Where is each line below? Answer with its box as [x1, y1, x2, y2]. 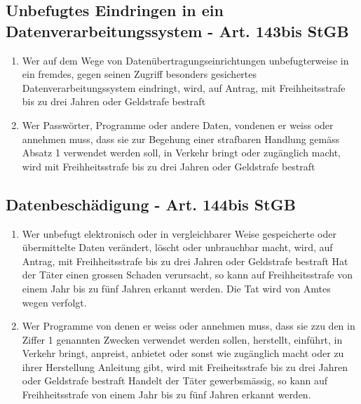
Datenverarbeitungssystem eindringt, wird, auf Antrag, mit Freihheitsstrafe [22, 80, 346, 95]
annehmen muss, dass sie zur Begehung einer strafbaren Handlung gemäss [22, 131, 340, 146]
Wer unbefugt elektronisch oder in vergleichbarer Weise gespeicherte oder [22, 226, 336, 241]
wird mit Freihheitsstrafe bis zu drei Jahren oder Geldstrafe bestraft [22, 159, 315, 173]
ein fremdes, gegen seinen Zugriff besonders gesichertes [22, 67, 257, 81]
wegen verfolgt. [22, 295, 87, 309]
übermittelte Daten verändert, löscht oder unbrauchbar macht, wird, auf [22, 240, 333, 255]
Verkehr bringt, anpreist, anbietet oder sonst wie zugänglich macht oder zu [22, 346, 344, 361]
